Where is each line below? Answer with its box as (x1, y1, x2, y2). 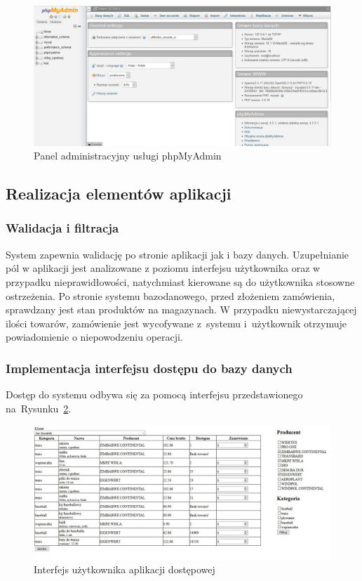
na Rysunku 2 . (6, 400, 72, 415)
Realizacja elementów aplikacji (6, 183, 232, 204)
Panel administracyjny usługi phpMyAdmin (34, 148, 222, 163)
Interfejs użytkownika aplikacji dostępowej (34, 562, 215, 577)
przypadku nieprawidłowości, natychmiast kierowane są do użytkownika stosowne (6, 274, 355, 289)
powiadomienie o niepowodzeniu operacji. (6, 329, 183, 344)
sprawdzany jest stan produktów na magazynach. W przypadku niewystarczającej (6, 302, 357, 317)
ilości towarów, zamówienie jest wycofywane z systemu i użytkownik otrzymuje (6, 315, 347, 330)
